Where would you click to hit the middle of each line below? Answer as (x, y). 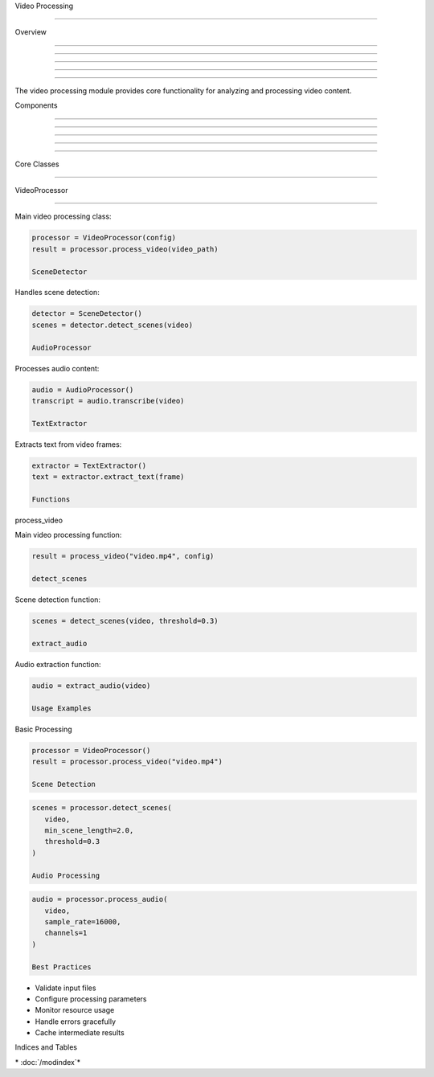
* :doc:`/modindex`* (48, 1062)
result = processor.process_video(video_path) (125, 249)
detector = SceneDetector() (87, 314)
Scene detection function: (57, 600)
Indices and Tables (46, 1047)
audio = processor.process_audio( (100, 899)
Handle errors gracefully (76, 1022)
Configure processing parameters (91, 999)
